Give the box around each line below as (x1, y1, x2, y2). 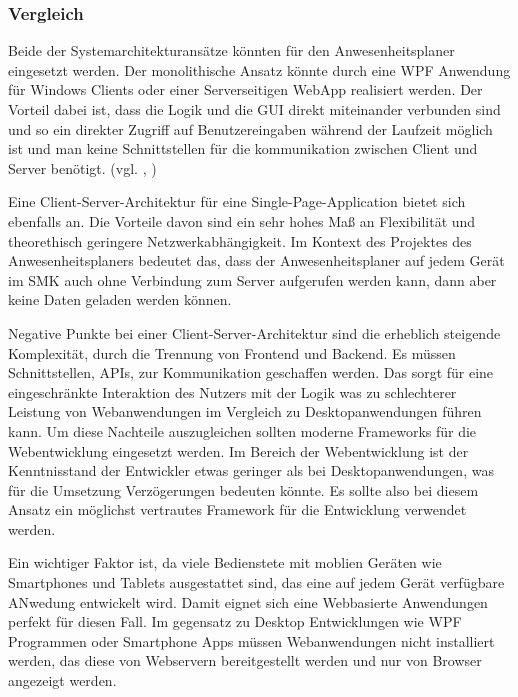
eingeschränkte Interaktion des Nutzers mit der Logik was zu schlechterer (8, 381, 457, 402)
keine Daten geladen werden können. (8, 289, 232, 310)
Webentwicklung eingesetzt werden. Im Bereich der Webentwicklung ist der (8, 440, 469, 461)
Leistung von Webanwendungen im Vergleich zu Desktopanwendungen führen (8, 401, 482, 422)
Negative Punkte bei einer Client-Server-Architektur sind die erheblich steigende (8, 322, 501, 343)
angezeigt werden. (8, 670, 117, 691)
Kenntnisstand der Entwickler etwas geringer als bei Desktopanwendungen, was (8, 460, 494, 481)
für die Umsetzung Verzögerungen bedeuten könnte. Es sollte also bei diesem (8, 479, 479, 500)
